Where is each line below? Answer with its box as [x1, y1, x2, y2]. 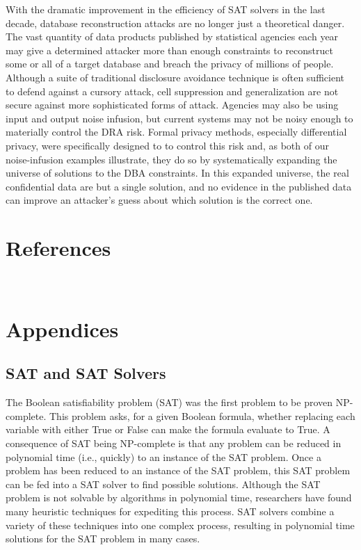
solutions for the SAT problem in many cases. [6, 531, 200, 546]
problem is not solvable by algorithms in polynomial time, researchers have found [6, 490, 352, 505]
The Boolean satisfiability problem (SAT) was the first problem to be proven [6, 395, 333, 410]
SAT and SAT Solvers [6, 362, 166, 384]
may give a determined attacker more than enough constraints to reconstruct [6, 42, 333, 57]
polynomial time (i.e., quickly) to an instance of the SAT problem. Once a [6, 449, 321, 464]
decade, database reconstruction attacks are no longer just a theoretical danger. [6, 15, 345, 30]
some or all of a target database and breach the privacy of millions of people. [6, 56, 334, 71]
